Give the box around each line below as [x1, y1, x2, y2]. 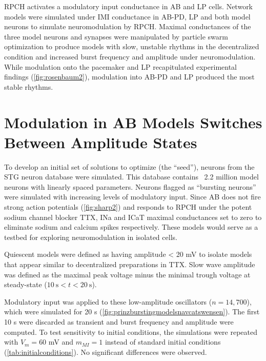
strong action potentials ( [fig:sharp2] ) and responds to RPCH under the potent [4, 202, 252, 212]
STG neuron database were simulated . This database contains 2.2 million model [4, 171, 259, 182]
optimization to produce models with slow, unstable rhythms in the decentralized [4, 41, 259, 52]
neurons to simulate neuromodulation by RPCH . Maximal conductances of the [4, 21, 251, 32]
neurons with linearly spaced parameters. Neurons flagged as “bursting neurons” [4, 181, 256, 192]
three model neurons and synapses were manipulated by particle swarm [4, 31, 228, 42]
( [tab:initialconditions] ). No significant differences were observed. [4, 346, 207, 357]
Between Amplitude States [4, 131, 197, 152]
